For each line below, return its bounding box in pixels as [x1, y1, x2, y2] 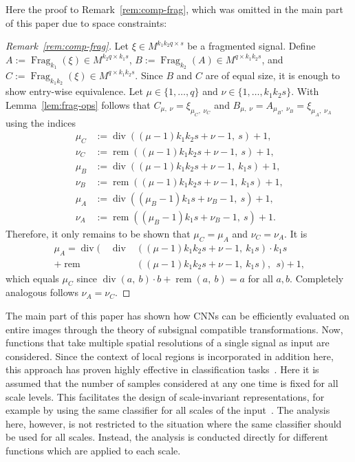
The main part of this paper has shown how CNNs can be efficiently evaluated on [6, 308, 349, 322]
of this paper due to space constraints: [6, 15, 167, 30]
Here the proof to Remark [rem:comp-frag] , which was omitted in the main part [6, 2, 343, 16]
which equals [6, 271, 59, 285]
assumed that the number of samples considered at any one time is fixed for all [6, 375, 338, 390]
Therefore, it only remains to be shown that [6, 226, 191, 240]
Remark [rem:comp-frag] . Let [6, 39, 129, 53]
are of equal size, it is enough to [205, 67, 341, 82]
